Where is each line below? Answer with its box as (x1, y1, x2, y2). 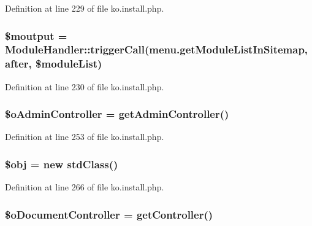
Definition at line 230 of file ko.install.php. (5, 80, 164, 93)
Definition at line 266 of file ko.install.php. (5, 181, 164, 193)
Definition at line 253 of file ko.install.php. (5, 130, 164, 143)
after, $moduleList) (5, 56, 102, 71)
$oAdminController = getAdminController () (5, 106, 229, 122)
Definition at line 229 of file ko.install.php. (5, 2, 164, 14)
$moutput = (5, 28, 67, 43)
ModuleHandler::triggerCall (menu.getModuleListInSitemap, (5, 42, 308, 57)
